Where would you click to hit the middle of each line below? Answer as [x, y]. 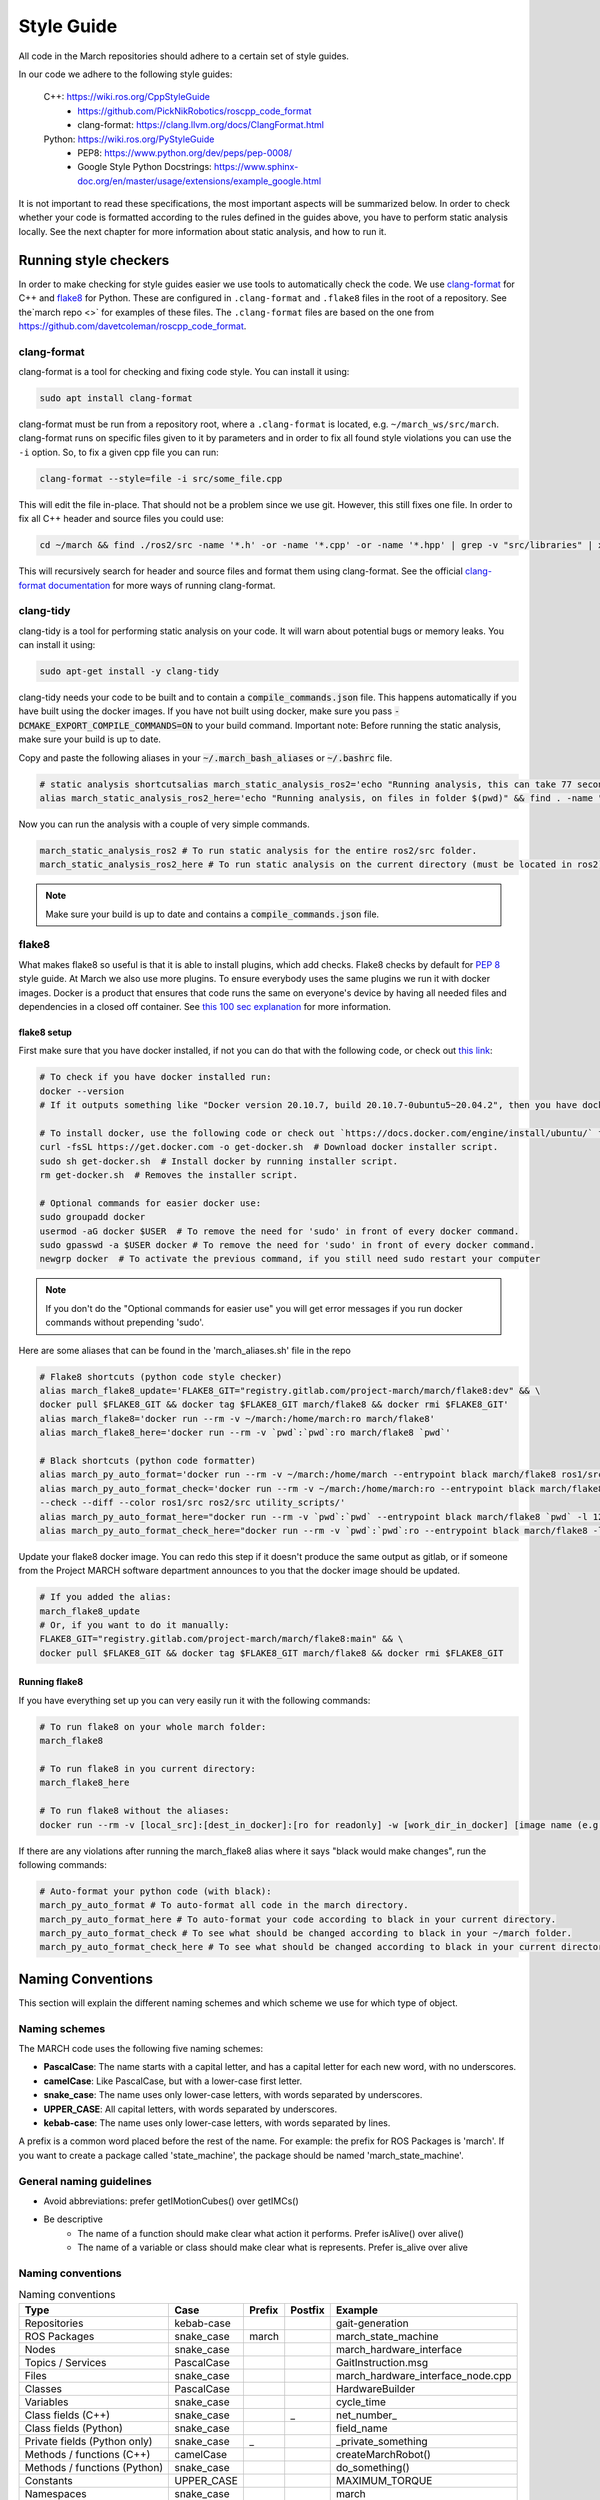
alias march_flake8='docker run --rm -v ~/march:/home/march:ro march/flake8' [237, 1418]
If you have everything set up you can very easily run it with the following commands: [194, 1700]
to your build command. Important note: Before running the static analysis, [348, 725]
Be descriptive [73, 2219]
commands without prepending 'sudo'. [125, 1322]
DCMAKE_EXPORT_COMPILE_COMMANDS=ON [106, 725]
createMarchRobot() [383, 2454]
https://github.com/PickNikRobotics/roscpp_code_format [194, 111]
